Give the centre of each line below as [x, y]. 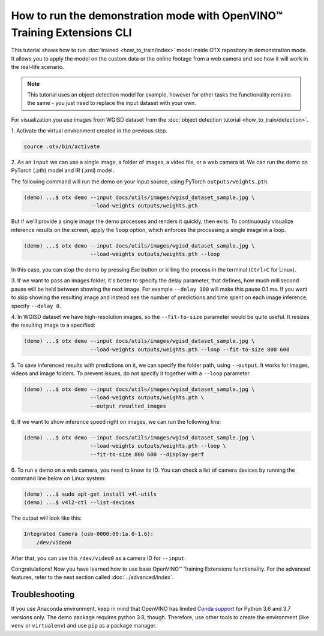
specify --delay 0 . [36, 306]
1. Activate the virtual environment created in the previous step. [89, 131]
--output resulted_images [128, 406]
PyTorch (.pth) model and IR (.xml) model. [62, 170]
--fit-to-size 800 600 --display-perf [147, 454]
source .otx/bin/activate [62, 147]
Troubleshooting [43, 594]
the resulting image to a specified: [53, 325]
